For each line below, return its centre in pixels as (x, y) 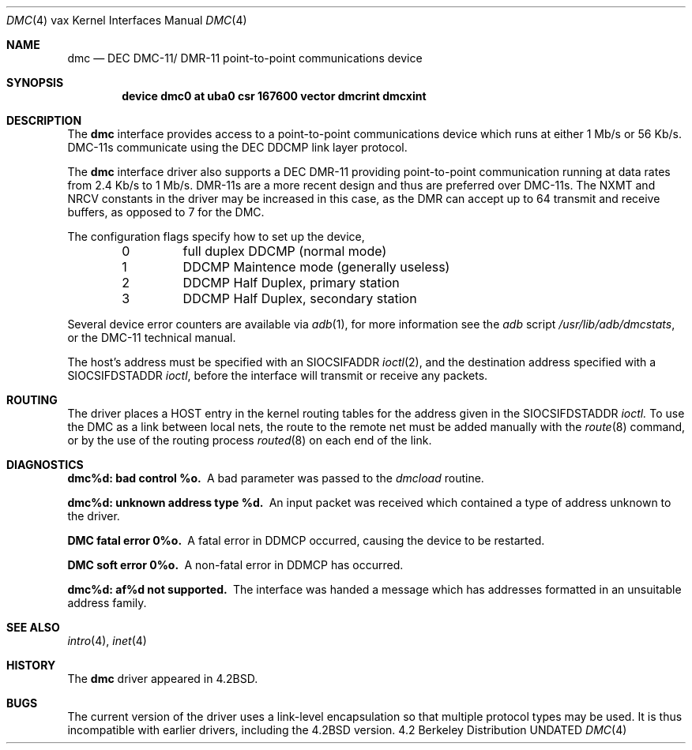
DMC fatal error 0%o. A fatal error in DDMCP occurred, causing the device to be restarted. (306, 540)
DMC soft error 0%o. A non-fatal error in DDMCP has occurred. (235, 565)
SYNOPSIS (35, 82)
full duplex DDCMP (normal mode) (285, 251)
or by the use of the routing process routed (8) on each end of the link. (250, 440)
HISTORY (31, 665)
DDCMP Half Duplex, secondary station (300, 298)
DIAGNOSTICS (45, 465)
